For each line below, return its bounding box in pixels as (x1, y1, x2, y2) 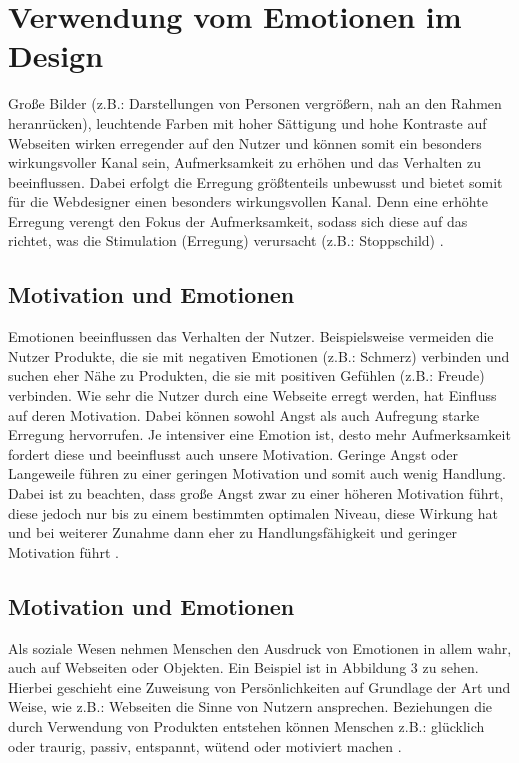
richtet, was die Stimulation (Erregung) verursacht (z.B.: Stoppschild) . (8, 230, 444, 251)
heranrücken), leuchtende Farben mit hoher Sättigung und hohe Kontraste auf (8, 112, 487, 133)
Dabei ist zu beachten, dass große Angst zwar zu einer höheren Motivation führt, (8, 483, 504, 504)
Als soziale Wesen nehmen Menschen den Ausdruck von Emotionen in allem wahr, (8, 637, 512, 658)
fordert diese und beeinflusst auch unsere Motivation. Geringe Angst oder (8, 443, 458, 464)
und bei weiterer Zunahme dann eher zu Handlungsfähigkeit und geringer (8, 522, 458, 543)
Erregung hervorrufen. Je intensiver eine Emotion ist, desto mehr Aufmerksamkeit (8, 424, 511, 445)
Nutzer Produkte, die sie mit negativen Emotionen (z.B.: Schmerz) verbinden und (8, 345, 510, 366)
